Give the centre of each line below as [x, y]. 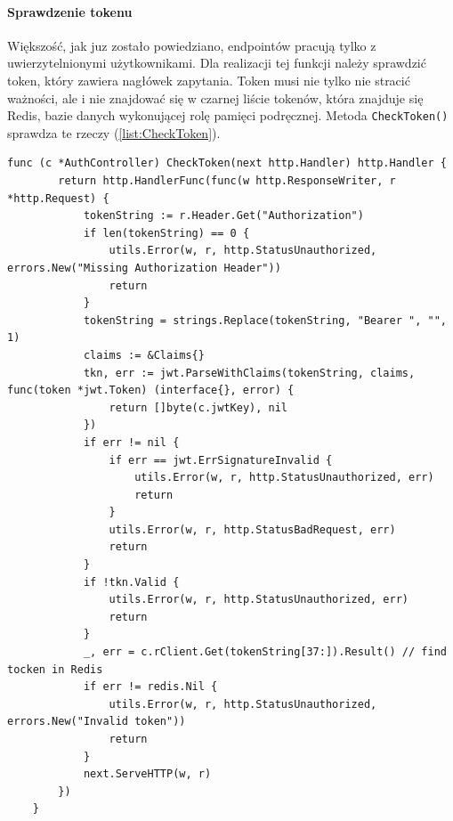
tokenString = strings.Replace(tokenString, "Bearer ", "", [265, 320]
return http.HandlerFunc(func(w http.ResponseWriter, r [227, 181]
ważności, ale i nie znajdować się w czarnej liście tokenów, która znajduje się [215, 98]
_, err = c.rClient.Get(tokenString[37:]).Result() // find [265, 652]
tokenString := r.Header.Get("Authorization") [223, 216]
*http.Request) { [58, 198]
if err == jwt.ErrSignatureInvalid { [221, 460]
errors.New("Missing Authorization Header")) [144, 268]
